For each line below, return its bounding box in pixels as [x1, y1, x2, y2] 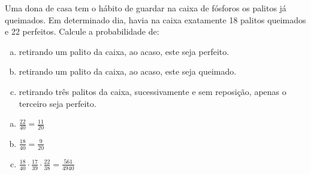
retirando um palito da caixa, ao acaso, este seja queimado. [19, 65, 237, 78]
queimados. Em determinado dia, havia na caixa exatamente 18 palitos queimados [5, 13, 306, 26]
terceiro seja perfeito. [19, 97, 96, 109]
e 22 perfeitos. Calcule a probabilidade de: [5, 25, 159, 38]
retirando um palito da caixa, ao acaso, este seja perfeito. [19, 45, 230, 57]
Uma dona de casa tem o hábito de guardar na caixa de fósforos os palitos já [5, 2, 286, 14]
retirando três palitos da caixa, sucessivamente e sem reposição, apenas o [19, 85, 286, 97]
